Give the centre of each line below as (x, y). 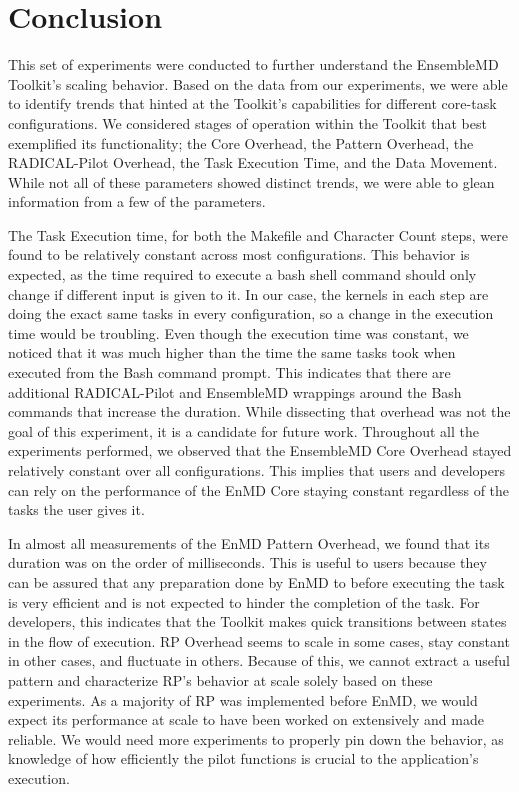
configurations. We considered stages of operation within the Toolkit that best (247, 122)
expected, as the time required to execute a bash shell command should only (242, 274)
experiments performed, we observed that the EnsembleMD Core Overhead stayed (260, 450)
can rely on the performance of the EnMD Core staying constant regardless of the (259, 489)
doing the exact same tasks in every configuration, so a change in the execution (251, 313)
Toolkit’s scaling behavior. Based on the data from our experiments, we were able (258, 83)
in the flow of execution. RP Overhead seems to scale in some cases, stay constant (259, 640)
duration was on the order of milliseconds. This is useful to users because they (247, 562)
